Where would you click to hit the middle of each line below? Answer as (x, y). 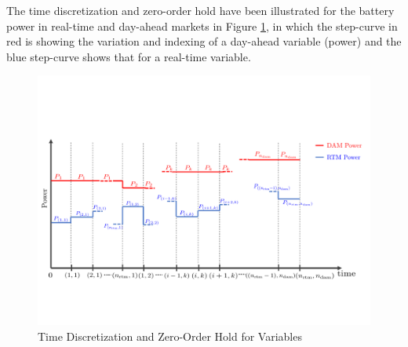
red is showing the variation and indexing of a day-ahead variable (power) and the (204, 41)
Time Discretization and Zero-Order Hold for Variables (170, 336)
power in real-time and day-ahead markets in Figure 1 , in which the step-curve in (202, 26)
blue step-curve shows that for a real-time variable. (129, 56)
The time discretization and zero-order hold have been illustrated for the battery (200, 10)
